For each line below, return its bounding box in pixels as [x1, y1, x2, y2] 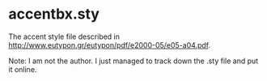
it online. [8, 64, 37, 74]
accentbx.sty [8, 5, 100, 23]
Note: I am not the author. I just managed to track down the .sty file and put [8, 56, 259, 66]
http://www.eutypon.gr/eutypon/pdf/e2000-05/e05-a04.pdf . [8, 40, 211, 49]
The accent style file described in [8, 32, 120, 41]
